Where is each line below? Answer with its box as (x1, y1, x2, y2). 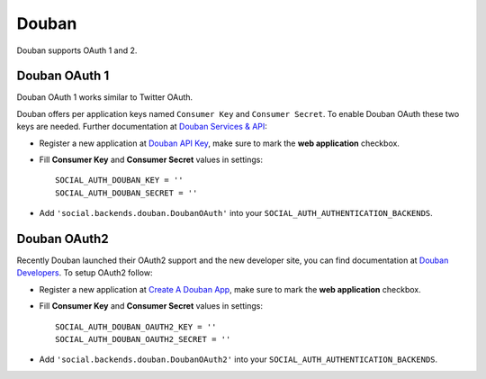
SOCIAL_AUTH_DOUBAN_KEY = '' (55, 176, 184, 185)
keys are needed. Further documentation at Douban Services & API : (16, 122, 267, 132)
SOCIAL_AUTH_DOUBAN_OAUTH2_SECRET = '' (55, 334, 231, 345)
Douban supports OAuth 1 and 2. (16, 45, 138, 56)
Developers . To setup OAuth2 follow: (16, 267, 153, 278)
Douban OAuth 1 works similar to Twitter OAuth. (16, 92, 193, 103)
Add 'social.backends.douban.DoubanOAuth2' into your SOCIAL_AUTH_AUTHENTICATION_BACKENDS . (39, 354, 438, 365)
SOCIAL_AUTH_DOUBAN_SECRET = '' (55, 187, 198, 198)
